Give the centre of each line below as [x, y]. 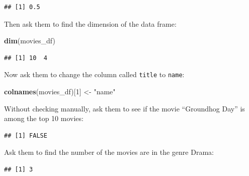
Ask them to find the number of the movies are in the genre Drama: [109, 152]
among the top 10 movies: [44, 118]
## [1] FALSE [26, 135]
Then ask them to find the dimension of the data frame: [90, 23]
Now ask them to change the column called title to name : [94, 74]
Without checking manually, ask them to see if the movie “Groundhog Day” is [124, 108]
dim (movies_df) [30, 41]
